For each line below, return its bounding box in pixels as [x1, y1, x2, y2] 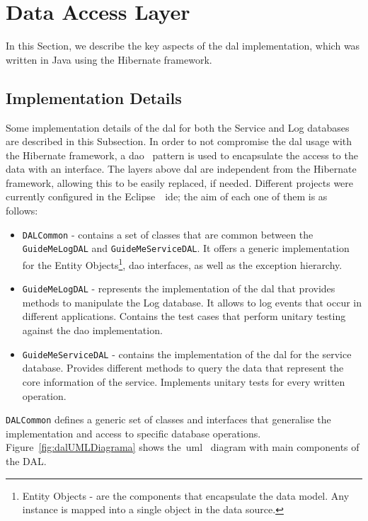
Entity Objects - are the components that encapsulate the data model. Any [22, 488, 350, 503]
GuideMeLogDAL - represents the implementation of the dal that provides [22, 281, 335, 296]
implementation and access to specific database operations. [6, 425, 261, 440]
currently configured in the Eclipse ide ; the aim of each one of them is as [6, 189, 328, 204]
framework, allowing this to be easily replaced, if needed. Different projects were [6, 175, 354, 190]
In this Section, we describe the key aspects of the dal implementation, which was [6, 38, 360, 53]
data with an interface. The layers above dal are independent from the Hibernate [6, 161, 357, 176]
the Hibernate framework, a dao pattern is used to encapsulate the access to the [6, 147, 358, 162]
